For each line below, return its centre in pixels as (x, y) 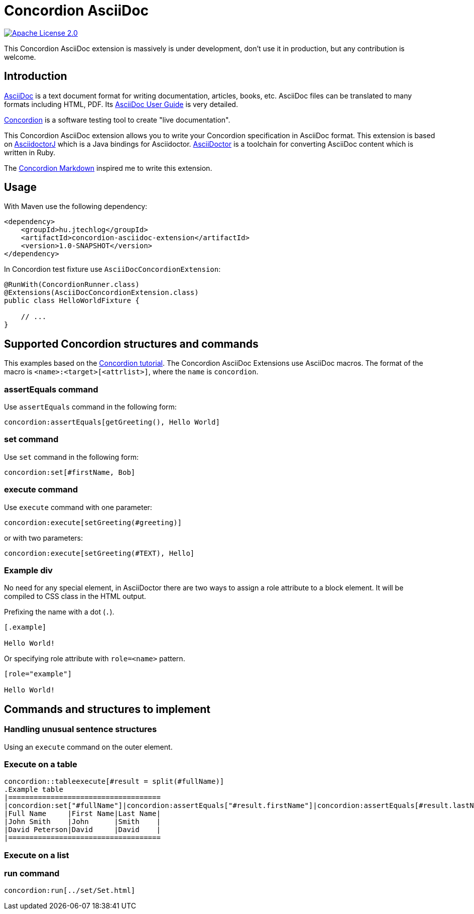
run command (32, 873)
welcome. (20, 57)
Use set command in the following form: (71, 457)
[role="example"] (38, 674)
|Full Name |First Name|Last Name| (82, 814)
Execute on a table (41, 764)
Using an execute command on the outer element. (88, 747)
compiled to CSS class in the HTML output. (75, 596)
